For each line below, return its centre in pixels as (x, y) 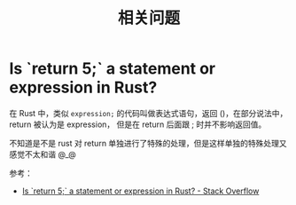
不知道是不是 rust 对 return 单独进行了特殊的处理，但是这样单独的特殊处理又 (148, 143)
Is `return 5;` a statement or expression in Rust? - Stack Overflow (140, 191)
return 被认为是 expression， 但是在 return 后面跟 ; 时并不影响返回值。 (138, 124)
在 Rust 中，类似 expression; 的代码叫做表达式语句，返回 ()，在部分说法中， (148, 113)
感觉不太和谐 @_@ (43, 154)
